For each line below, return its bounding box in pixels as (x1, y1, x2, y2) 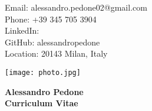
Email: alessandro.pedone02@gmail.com (5, 1, 147, 13)
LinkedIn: (5, 24, 39, 37)
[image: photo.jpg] (5, 68, 81, 77)
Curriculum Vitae (5, 97, 78, 109)
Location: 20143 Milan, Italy (5, 47, 108, 60)
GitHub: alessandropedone (5, 35, 100, 48)
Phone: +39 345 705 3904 (5, 12, 97, 25)
